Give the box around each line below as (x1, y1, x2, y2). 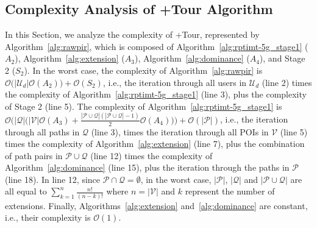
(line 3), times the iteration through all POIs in (91, 125, 269, 138)
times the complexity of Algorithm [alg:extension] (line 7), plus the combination (5, 137, 305, 150)
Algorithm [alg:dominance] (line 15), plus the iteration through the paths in (5, 161, 290, 174)
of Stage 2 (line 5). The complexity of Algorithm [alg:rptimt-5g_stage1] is (5, 99, 282, 112)
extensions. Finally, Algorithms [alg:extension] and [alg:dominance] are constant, (5, 199, 308, 212)
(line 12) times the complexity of (90, 149, 213, 162)
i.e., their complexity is (5, 211, 91, 224)
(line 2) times (262, 76, 312, 88)
